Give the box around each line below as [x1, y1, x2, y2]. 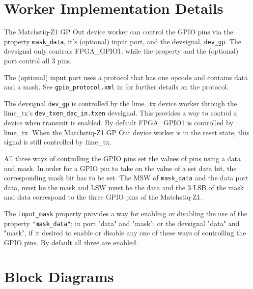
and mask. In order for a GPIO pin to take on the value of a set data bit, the [4, 163, 237, 173]
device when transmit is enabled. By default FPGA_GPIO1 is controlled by [4, 117, 233, 128]
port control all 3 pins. [4, 55, 72, 65]
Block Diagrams [4, 266, 114, 286]
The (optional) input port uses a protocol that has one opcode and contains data [4, 72, 248, 82]
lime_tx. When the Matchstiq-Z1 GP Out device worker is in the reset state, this [4, 127, 250, 137]
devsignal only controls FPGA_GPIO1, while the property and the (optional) [4, 46, 239, 56]
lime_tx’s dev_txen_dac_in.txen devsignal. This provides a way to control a [4, 108, 237, 118]
